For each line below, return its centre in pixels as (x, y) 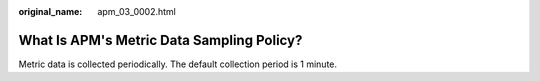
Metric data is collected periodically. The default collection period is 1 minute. (178, 64)
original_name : (50, 11)
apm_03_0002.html (137, 11)
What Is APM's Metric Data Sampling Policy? (160, 40)
